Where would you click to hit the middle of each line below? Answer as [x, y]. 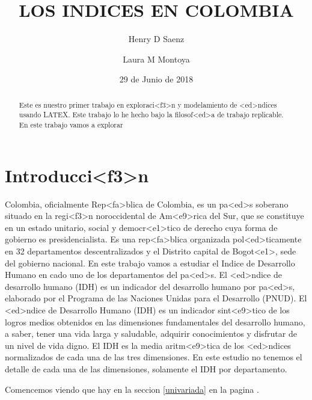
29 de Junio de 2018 [156, 79]
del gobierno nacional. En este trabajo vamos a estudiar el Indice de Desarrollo [150, 263]
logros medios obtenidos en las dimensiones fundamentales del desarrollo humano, [155, 322]
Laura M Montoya [156, 59]
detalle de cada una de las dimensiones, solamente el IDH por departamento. [146, 368]
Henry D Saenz [156, 39]
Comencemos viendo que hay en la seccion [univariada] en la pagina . [132, 389]
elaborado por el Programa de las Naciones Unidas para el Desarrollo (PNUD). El [156, 298]
